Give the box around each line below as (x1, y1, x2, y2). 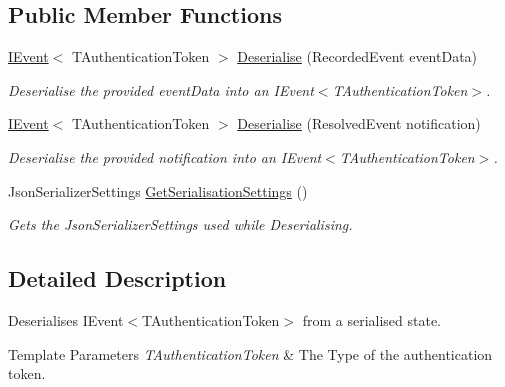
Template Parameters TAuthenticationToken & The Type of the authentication (8, 343, 493, 364)
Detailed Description (8, 263, 227, 294)
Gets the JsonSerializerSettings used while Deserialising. (8, 214, 353, 235)
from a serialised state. (302, 309, 442, 330)
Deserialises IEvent (8, 309, 124, 330)
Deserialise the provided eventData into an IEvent (8, 79, 314, 100)
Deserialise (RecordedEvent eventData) (237, 46, 478, 67)
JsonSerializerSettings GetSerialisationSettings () (8, 180, 308, 201)
